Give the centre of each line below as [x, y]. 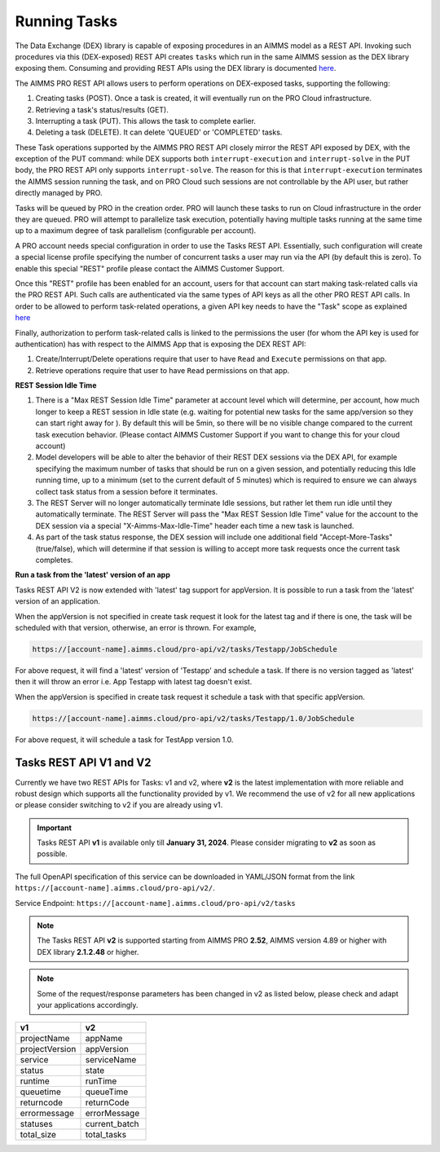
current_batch [112, 1124]
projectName [45, 1039]
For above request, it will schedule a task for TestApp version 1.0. [124, 739]
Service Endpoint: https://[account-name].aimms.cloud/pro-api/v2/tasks [156, 903]
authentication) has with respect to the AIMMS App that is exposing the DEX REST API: [161, 344]
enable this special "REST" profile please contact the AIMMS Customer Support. [150, 268]
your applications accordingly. [88, 1005]
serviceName [111, 1060]
